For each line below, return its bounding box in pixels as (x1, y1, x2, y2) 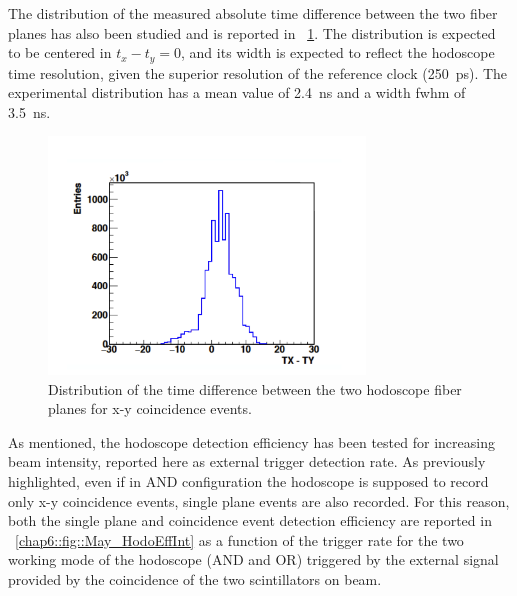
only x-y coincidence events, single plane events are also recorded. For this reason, (8, 490, 510, 511)
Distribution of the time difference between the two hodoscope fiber (48, 378, 462, 399)
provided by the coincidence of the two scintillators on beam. (8, 568, 382, 589)
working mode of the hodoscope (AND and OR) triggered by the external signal (8, 549, 499, 570)
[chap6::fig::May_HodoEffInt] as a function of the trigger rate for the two (15, 529, 464, 550)
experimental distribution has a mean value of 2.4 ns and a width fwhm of (8, 82, 466, 103)
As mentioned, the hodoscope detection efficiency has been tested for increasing (8, 431, 495, 452)
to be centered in (8, 42, 112, 63)
